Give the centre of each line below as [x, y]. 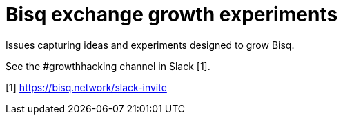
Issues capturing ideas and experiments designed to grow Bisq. [150, 45]
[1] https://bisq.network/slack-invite [86, 87]
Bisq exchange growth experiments [172, 14]
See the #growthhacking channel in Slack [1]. [108, 66]
